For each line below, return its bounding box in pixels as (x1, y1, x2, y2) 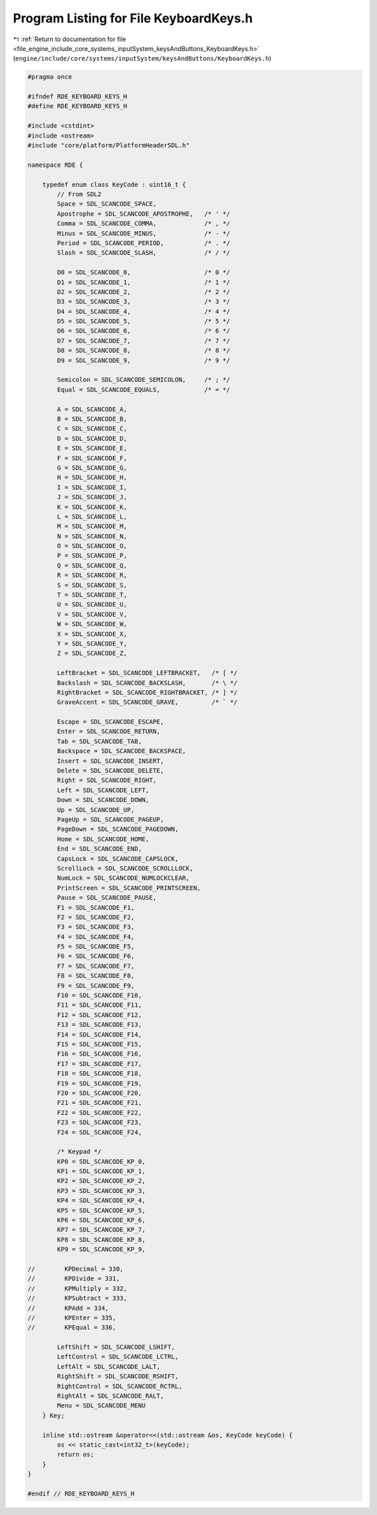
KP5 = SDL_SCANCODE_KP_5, (57, 1206, 146, 1214)
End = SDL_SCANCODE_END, (57, 845, 142, 853)
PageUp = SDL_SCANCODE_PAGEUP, (57, 815, 164, 823)
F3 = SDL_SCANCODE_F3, (57, 923, 135, 931)
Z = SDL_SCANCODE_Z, (57, 649, 128, 658)
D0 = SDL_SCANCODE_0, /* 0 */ (57, 269, 230, 276)
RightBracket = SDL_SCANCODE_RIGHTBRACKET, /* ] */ (57, 688, 238, 696)
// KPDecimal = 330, (27, 1264, 124, 1273)
